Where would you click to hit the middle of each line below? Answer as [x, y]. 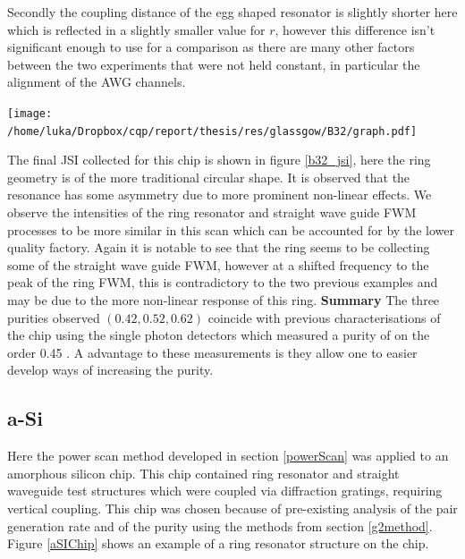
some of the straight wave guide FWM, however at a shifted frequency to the [218, 264]
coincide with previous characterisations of [324, 317]
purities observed [54, 317]
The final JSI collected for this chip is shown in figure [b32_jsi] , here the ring [219, 160]
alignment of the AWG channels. [97, 82]
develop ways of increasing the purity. [110, 370]
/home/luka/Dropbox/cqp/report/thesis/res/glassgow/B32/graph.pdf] [212, 131]
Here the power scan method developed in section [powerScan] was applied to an [228, 456]
